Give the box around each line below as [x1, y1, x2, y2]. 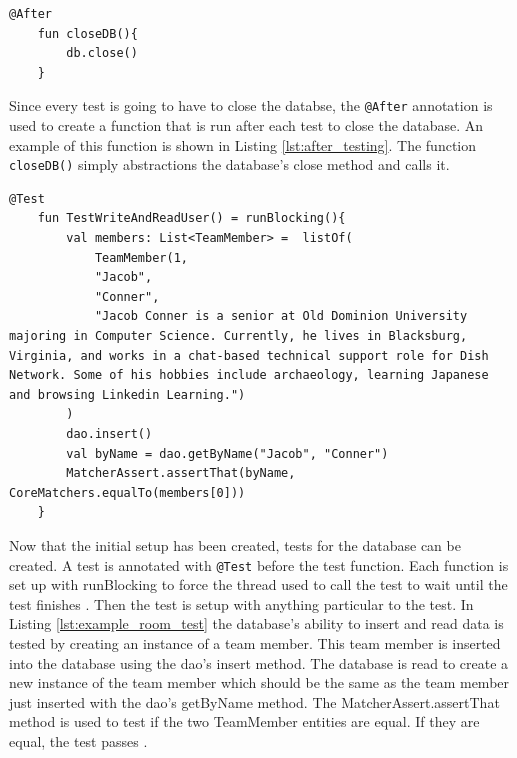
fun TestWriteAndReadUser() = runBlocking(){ [37, 211, 346, 226]
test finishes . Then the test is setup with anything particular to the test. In [9, 593, 474, 614]
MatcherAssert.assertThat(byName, [66, 466, 296, 481]
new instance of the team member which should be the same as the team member [9, 672, 510, 693]
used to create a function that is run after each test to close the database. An [9, 115, 484, 136]
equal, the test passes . [9, 730, 148, 751]
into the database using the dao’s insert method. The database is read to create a [9, 652, 509, 673]
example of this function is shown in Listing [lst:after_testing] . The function [9, 134, 477, 155]
